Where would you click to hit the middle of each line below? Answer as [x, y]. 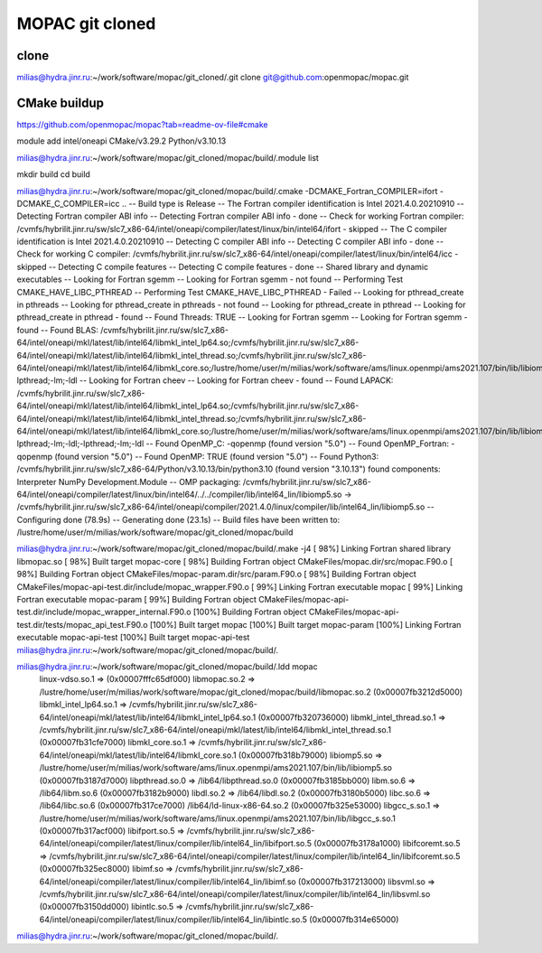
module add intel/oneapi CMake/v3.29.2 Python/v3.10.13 [121, 141]
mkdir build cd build [53, 174]
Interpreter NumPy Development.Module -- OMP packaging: [129, 481]
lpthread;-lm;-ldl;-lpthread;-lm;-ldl [80, 444]
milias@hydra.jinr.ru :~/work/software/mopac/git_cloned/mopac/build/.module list [168, 157]
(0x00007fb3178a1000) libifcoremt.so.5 [387, 844]
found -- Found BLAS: [57, 330]
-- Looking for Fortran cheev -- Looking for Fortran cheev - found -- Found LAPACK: [236, 380]
